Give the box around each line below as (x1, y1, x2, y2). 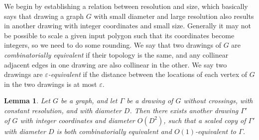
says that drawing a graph (4, 10, 84, 21)
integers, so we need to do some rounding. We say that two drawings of (4, 40, 222, 50)
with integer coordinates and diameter (20, 115, 135, 125)
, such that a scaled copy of (163, 115, 246, 125)
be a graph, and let (60, 95, 118, 106)
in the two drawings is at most (4, 78, 97, 89)
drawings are (4, 69, 43, 79)
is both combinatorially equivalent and (56, 126, 172, 136)
